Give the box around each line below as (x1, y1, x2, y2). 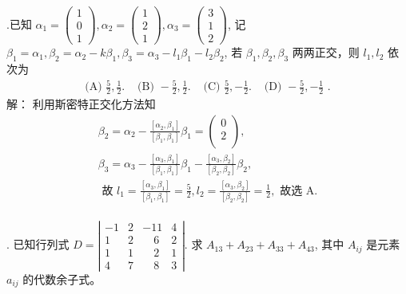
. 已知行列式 (6, 236, 70, 253)
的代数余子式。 (22, 270, 101, 287)
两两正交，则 (292, 44, 360, 61)
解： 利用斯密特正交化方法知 (6, 95, 156, 112)
